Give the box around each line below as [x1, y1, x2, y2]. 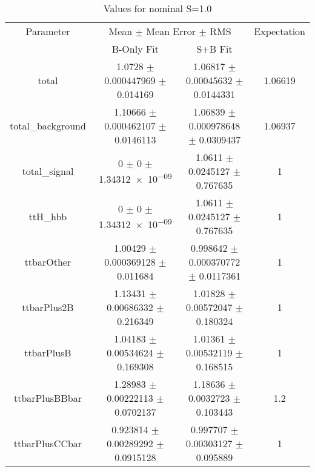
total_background [10, 119, 86, 133]
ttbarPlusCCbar [13, 436, 82, 450]
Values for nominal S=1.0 [103, 1, 212, 15]
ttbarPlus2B [22, 300, 74, 314]
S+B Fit [196, 42, 233, 56]
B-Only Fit [111, 42, 159, 56]
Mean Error [146, 24, 196, 38]
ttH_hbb [28, 209, 67, 223]
